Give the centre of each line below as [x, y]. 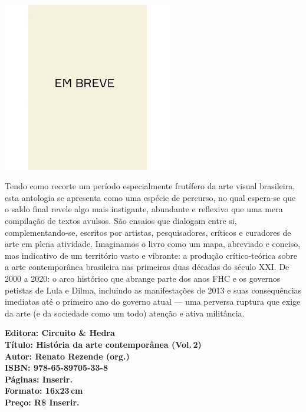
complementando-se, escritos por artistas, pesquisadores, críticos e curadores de [148, 232]
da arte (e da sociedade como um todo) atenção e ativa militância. [125, 313]
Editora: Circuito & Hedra [60, 333]
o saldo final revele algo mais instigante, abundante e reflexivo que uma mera [144, 209]
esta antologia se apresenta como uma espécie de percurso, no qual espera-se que [150, 197]
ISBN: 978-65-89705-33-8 [57, 367]
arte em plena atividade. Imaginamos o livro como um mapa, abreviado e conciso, [153, 244]
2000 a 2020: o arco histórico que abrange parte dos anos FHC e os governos [143, 278]
